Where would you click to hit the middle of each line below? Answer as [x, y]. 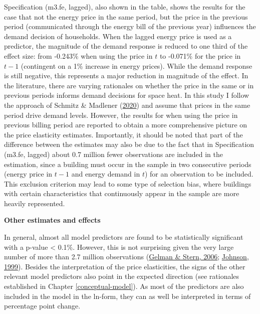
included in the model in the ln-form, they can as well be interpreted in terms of [127, 296]
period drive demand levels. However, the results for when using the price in [121, 115]
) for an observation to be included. [199, 174]
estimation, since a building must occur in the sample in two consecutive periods [128, 164]
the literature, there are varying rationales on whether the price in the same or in [129, 85]
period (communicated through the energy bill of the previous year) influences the [130, 26]
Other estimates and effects [52, 220]
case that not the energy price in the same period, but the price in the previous [126, 16]
